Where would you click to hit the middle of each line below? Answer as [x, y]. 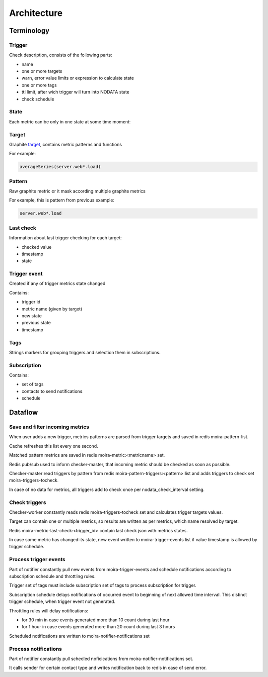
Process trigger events [37, 560]
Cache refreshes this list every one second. [54, 446]
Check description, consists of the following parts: [61, 55]
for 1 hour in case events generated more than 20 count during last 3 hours [98, 627]
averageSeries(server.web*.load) [60, 167]
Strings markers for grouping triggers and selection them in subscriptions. [85, 352]
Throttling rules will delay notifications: [49, 611]
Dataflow [24, 413]
